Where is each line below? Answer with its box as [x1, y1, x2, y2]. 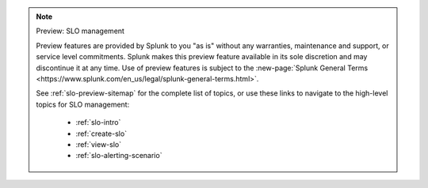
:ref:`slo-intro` [75, 118, 121, 127]
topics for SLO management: [36, 100, 130, 109]
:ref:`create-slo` [75, 129, 127, 138]
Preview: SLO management [36, 26, 124, 36]
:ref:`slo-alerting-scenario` [75, 151, 162, 160]
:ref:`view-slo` [75, 139, 122, 149]
